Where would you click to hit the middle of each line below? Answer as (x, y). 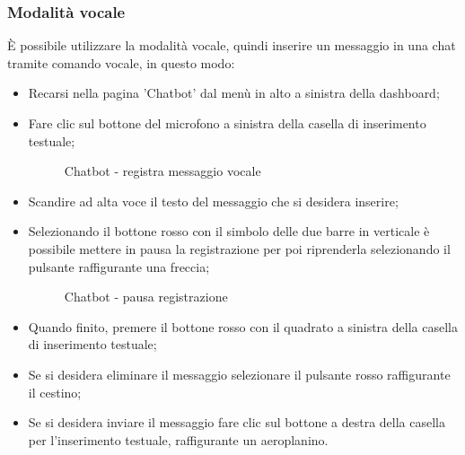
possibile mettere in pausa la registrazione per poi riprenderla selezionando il (239, 248)
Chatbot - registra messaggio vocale (162, 171)
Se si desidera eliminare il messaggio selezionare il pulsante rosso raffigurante (239, 374)
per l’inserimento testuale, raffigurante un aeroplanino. (178, 439)
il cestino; (55, 392)
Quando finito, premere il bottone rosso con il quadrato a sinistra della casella (243, 326)
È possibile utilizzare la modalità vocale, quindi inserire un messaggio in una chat (232, 45)
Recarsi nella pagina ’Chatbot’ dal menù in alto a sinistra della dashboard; (234, 93)
